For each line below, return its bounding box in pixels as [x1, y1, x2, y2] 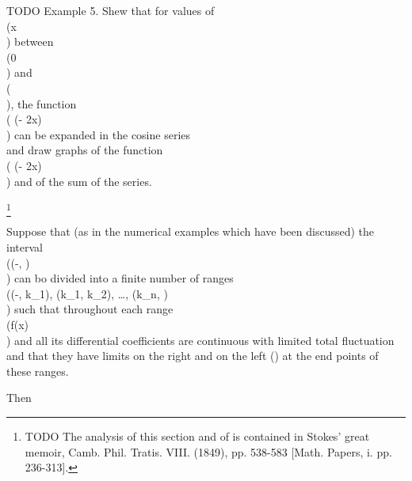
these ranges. [6, 362, 69, 379]
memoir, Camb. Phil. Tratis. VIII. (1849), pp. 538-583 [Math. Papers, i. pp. [25, 443, 392, 460]
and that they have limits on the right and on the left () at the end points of [6, 347, 379, 364]
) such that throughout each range [6, 301, 174, 317]
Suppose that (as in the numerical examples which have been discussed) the [6, 223, 375, 240]
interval [6, 239, 43, 256]
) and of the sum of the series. [6, 172, 152, 189]
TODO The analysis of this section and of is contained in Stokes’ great [25, 427, 370, 444]
